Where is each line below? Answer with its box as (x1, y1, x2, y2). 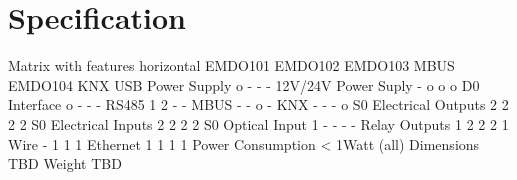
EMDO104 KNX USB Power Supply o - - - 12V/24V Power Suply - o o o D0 (8, 74, 480, 95)
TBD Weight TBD (8, 153, 122, 174)
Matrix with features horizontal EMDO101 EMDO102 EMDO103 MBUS (8, 55, 455, 76)
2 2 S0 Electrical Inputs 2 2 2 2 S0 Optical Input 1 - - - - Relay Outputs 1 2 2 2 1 (8, 113, 509, 134)
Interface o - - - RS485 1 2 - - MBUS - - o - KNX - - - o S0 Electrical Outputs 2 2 (8, 94, 509, 115)
